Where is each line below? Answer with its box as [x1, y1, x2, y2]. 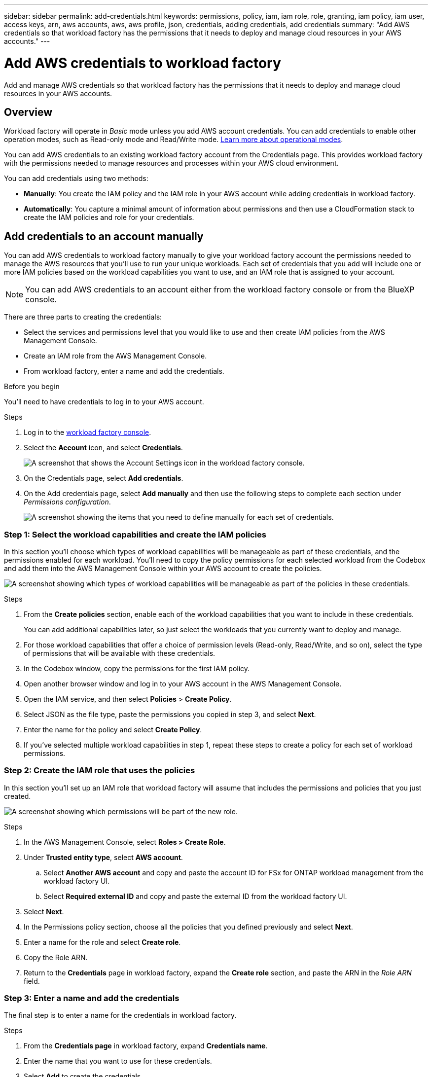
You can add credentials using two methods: [4, 174, 148, 183]
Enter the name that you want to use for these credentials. [24, 1057, 212, 1066]
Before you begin [4, 382, 60, 391]
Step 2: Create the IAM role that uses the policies [4, 765, 195, 776]
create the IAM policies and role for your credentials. [24, 213, 194, 222]
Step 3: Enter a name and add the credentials [4, 993, 180, 1004]
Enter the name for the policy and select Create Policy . [24, 725, 202, 734]
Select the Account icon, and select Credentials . [24, 443, 183, 452]
